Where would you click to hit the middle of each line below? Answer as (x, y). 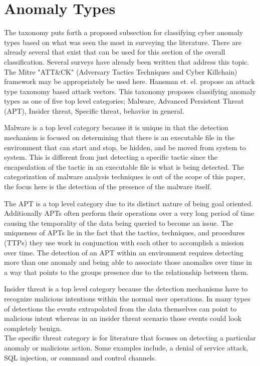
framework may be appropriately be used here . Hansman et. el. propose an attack (129, 81)
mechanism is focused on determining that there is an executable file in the (119, 137)
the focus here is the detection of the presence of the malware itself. (108, 187)
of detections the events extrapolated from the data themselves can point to (120, 308)
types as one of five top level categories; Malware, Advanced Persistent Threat (124, 101)
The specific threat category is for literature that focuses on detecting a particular (130, 338)
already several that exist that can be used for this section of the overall (115, 52)
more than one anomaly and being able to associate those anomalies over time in (128, 262)
